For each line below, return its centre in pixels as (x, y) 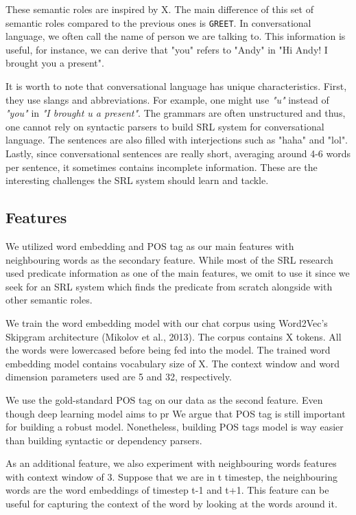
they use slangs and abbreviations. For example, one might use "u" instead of (167, 99)
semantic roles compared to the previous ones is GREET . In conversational (158, 22)
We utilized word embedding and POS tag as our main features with (150, 245)
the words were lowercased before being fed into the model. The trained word (168, 350)
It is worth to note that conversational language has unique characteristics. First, (176, 86)
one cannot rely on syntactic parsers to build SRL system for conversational (165, 126)
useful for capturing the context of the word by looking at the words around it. (171, 504)
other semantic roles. (49, 300)
